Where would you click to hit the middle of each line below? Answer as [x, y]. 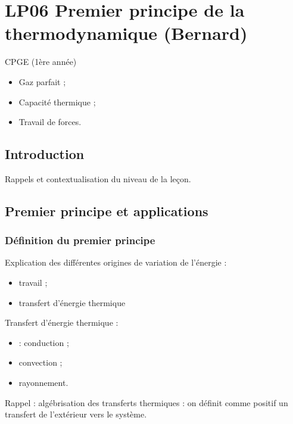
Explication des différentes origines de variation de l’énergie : [116, 262]
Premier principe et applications [107, 211]
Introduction [45, 154]
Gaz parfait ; [42, 81]
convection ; [40, 362]
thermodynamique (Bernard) [126, 33]
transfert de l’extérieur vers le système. [76, 414]
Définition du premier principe [80, 240]
